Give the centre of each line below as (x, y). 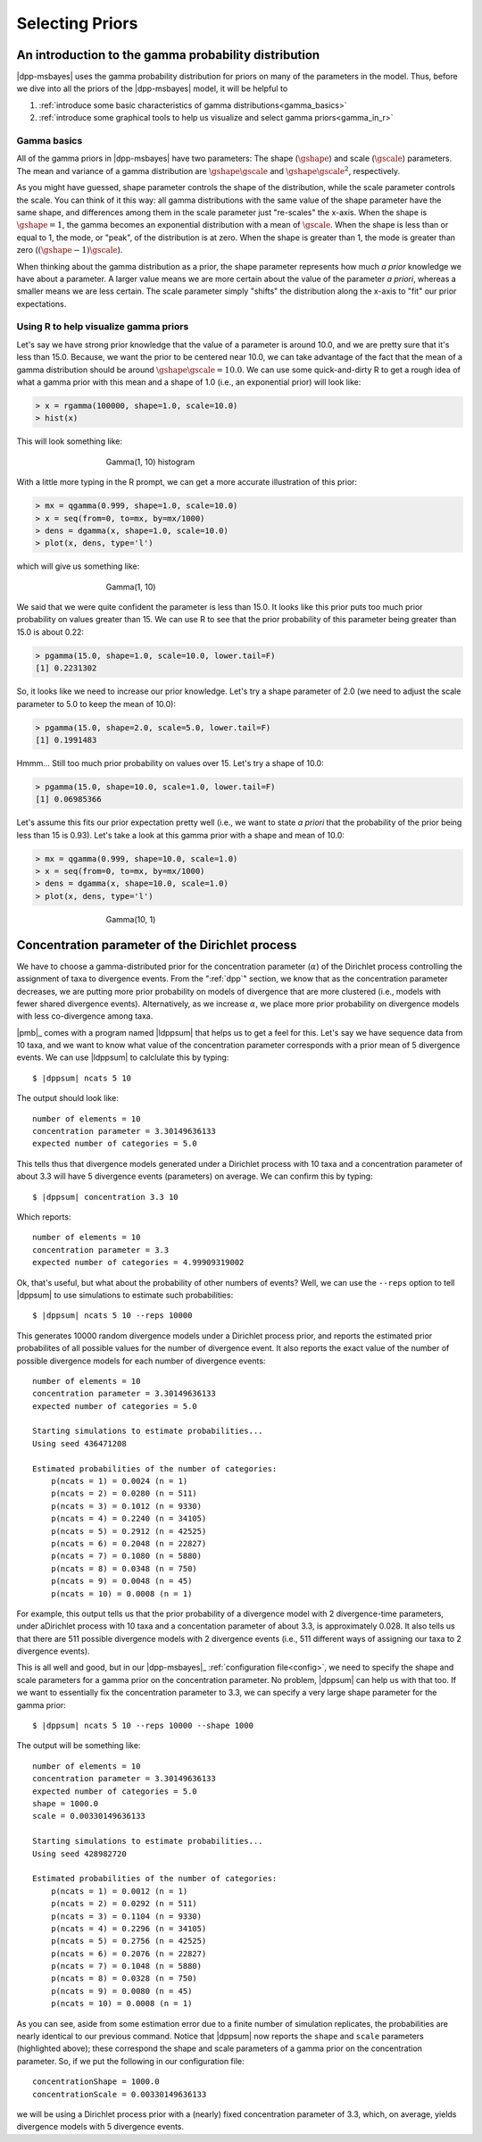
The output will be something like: (79, 1746)
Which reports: (44, 1217)
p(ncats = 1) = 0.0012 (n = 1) (119, 1891)
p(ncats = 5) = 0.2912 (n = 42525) (129, 1531)
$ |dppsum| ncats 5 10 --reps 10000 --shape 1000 (143, 1726)
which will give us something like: (78, 566)
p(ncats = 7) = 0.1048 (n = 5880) (126, 1966)
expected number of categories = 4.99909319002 (138, 1263)
